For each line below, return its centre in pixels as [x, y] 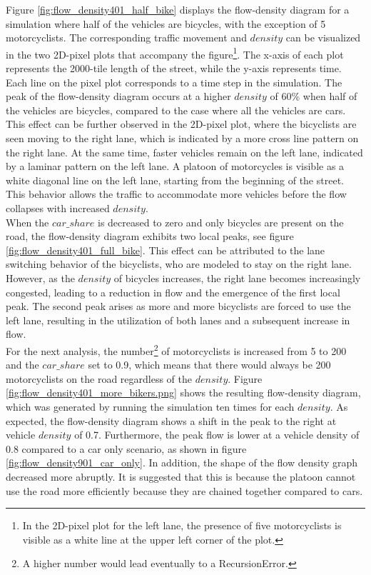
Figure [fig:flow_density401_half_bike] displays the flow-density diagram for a [178, 9]
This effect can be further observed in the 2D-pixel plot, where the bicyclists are [181, 124]
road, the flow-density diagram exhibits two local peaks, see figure [150, 236]
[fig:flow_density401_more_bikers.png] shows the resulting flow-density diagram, [183, 392]
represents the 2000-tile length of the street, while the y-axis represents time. [174, 68]
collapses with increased [58, 207]
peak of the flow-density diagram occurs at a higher [118, 96]
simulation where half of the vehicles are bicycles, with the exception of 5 [166, 23]
